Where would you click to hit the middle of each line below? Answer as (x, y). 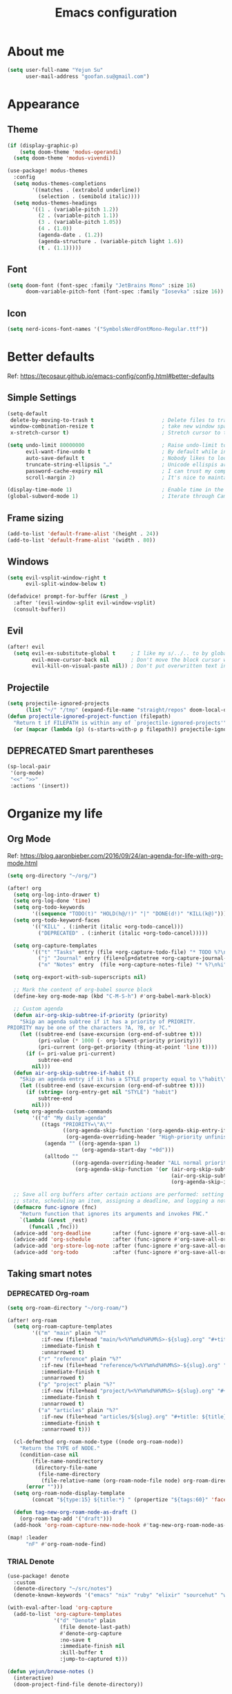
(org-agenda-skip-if (200, 1182)
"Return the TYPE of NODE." (60, 1449)
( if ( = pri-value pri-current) (70, 1054)
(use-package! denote (38, 1576)
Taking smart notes (50, 1274)
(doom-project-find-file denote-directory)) (78, 1684)
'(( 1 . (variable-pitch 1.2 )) (75, 209)
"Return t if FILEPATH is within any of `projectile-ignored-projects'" (120, 723)
